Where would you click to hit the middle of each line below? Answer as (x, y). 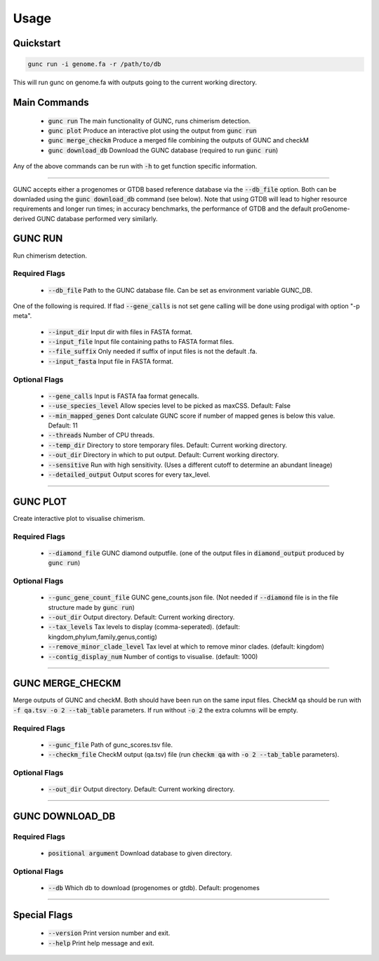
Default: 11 (63, 425)
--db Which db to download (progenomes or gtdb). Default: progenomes (154, 888)
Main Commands (51, 102)
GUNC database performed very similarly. (97, 218)
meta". (22, 316)
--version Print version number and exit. (109, 933)
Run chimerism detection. (50, 256)
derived (24, 218)
